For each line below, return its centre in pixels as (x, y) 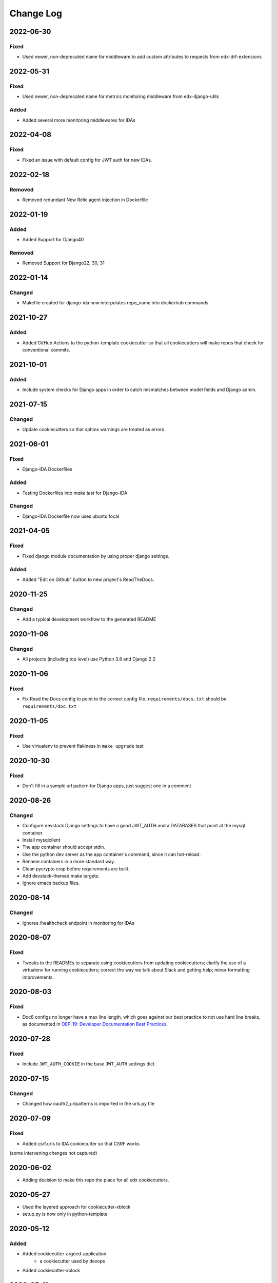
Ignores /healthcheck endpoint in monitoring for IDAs (78, 923)
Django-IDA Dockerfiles (47, 469)
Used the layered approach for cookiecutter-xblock (76, 1207)
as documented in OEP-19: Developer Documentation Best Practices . (95, 1024)
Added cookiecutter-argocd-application (64, 1254)
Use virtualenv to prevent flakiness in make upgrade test (83, 746)
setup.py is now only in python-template (65, 1214)
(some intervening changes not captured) (53, 1153)
